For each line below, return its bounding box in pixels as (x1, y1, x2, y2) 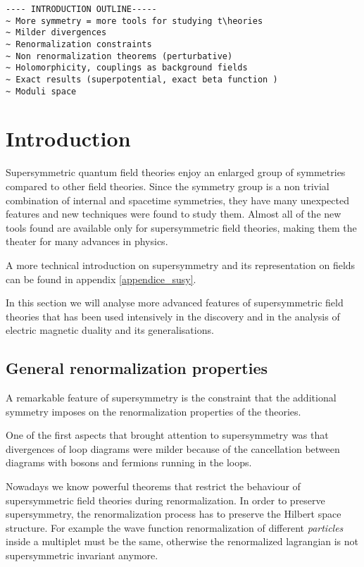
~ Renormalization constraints (6, 39, 152, 49)
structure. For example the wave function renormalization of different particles (6, 520, 344, 535)
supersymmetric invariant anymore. (6, 548, 158, 563)
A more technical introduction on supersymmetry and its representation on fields (6, 257, 356, 272)
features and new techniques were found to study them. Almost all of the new (6, 206, 341, 221)
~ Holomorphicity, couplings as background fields (6, 63, 248, 73)
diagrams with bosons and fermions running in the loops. (6, 455, 252, 470)
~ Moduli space (6, 86, 77, 96)
